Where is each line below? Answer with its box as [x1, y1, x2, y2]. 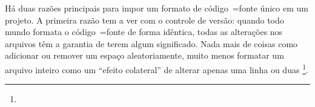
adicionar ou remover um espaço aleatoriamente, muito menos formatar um [5, 49, 284, 62]
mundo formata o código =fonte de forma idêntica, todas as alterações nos [5, 25, 283, 38]
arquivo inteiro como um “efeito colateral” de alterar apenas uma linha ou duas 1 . [5, 61, 308, 76]
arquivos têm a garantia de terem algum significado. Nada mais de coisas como [5, 37, 298, 50]
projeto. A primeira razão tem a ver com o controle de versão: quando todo [5, 13, 284, 26]
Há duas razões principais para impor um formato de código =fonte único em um [5, 2, 308, 14]
